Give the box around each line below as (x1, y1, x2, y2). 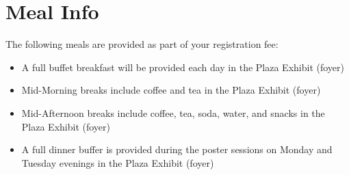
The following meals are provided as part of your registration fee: (5, 37, 279, 51)
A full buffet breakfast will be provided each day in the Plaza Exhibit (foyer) (21, 59, 344, 74)
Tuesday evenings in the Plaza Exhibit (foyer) (21, 155, 214, 170)
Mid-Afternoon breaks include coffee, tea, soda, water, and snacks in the (21, 105, 325, 120)
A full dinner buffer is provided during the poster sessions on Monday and (21, 142, 333, 157)
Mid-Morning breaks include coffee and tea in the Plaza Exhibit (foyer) (21, 83, 321, 97)
